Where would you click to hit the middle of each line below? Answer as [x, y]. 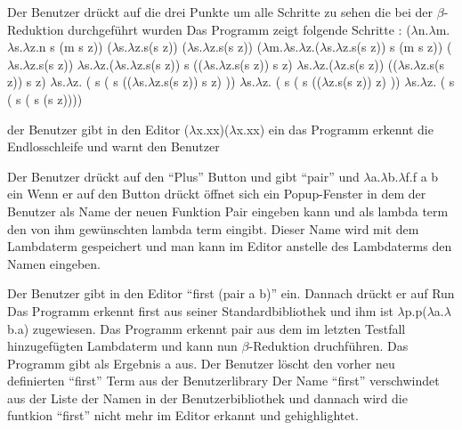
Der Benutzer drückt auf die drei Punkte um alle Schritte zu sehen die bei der [220, 12]
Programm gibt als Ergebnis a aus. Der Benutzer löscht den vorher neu [201, 363]
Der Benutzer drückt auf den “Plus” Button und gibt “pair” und [183, 176]
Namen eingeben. [54, 263]
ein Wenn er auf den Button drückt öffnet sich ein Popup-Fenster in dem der [217, 194]
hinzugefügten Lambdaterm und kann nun [122, 346]
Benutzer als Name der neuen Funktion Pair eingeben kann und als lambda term [228, 211]
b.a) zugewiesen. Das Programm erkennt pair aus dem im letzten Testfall [207, 328]
